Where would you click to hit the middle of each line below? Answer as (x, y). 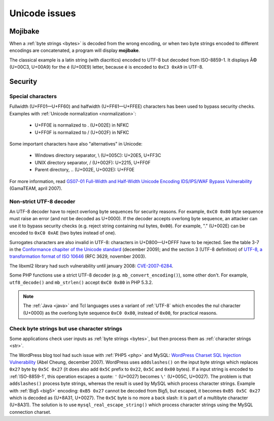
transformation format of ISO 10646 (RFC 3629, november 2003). (78, 256)
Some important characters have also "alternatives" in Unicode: (76, 144)
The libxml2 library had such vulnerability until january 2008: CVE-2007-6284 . (91, 266)
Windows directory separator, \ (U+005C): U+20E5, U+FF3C (98, 156)
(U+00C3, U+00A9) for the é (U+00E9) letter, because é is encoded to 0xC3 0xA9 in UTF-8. (106, 67)
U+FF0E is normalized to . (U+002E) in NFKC (82, 125)
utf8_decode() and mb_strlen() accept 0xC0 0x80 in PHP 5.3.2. (81, 282)
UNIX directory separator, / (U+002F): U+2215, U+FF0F (93, 162)
